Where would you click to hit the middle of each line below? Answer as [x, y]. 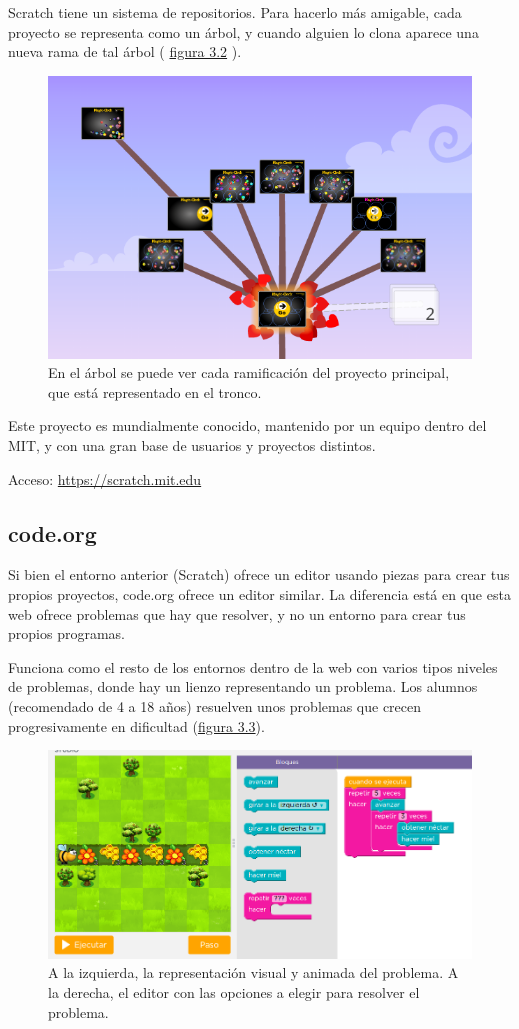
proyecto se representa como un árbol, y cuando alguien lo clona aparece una [243, 31]
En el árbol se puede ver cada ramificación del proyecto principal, [249, 372]
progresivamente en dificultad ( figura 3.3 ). [136, 725]
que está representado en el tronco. [155, 391]
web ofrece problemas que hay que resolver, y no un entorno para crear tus [237, 613]
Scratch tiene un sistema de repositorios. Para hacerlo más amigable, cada [235, 12]
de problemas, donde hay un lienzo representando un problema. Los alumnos [243, 686]
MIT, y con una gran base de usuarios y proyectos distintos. [192, 445]
